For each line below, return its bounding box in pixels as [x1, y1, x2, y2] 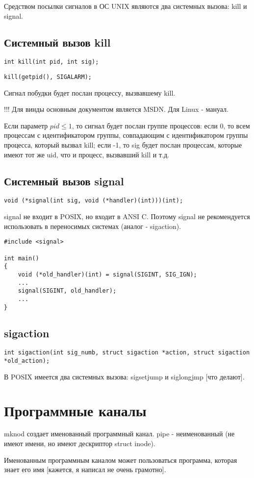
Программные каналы [4, 400, 147, 420]
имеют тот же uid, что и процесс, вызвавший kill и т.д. [4, 149, 169, 159]
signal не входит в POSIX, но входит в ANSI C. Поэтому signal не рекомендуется [4, 211, 250, 222]
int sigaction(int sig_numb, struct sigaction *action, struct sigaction [4, 349, 250, 356]
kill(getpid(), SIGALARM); [4, 74, 92, 81]
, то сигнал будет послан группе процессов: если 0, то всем [72, 120, 250, 130]
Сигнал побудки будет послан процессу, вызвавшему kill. [4, 87, 176, 98]
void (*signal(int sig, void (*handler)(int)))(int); [4, 197, 183, 204]
